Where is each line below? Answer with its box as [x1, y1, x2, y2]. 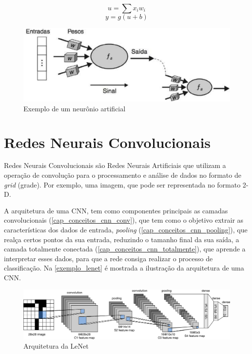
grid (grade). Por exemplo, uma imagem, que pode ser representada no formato [4, 179, 241, 189]
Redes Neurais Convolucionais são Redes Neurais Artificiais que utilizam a [4, 160, 226, 170]
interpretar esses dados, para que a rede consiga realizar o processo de [4, 253, 213, 263]
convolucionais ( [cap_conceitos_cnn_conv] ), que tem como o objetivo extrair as [4, 215, 244, 225]
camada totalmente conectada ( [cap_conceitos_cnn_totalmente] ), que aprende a [4, 244, 246, 254]
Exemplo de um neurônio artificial [23, 103, 126, 113]
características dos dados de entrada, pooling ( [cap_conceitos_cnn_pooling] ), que [4, 225, 248, 234]
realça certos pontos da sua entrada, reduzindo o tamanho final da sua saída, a [4, 234, 239, 244]
